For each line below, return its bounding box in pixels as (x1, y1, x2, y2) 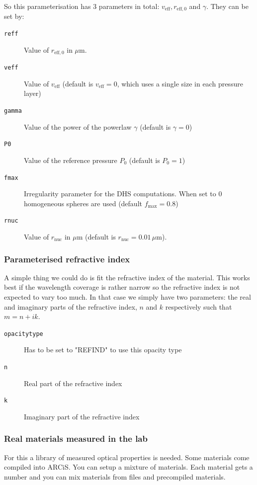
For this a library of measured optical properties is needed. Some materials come (4, 452, 250, 462)
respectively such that (165, 301, 232, 312)
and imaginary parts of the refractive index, (4, 301, 137, 312)
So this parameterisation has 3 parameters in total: (4, 1, 160, 11)
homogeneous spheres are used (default (24, 198, 142, 208)
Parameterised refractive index (4, 252, 130, 265)
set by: (4, 11, 24, 21)
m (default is (77, 232, 116, 242)
